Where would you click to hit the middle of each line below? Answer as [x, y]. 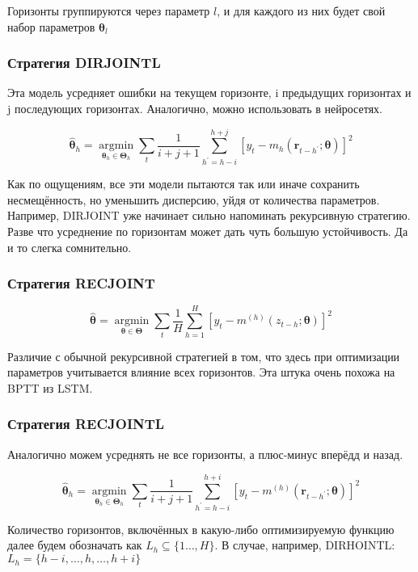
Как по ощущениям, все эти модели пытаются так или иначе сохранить [184, 184]
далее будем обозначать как [75, 545]
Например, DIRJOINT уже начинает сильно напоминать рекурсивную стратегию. [209, 215]
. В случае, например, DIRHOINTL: [305, 545]
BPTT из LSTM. [50, 387]
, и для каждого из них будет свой [301, 11]
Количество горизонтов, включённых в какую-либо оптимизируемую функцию [201, 529]
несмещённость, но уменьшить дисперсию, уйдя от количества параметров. [194, 199]
